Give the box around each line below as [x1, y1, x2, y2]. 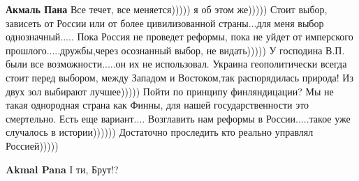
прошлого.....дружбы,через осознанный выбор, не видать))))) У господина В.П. [6, 42, 345, 57]
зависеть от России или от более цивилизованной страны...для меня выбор [6, 15, 324, 30]
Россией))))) [6, 138, 59, 152]
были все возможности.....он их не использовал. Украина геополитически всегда [6, 56, 347, 71]
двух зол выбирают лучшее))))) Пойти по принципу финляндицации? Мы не [6, 84, 334, 98]
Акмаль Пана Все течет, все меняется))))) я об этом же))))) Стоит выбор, [6, 2, 328, 16]
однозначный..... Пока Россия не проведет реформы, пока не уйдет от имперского [6, 29, 353, 44]
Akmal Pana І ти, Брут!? [6, 162, 119, 176]
